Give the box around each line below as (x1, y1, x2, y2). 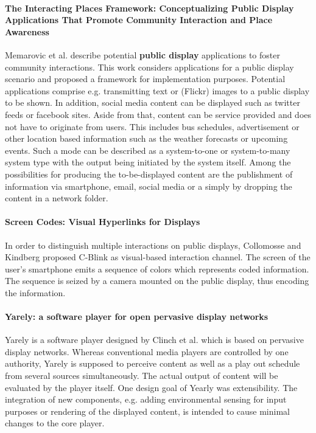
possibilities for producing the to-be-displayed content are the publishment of (5, 167, 293, 180)
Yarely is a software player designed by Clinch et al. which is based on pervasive (5, 333, 304, 346)
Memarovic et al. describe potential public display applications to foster (5, 48, 280, 61)
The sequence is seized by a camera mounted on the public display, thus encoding (5, 274, 309, 287)
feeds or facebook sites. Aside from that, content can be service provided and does (5, 108, 312, 120)
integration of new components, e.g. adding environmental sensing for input (5, 393, 287, 406)
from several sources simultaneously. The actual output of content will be (5, 369, 278, 382)
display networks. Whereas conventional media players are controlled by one (5, 345, 289, 358)
